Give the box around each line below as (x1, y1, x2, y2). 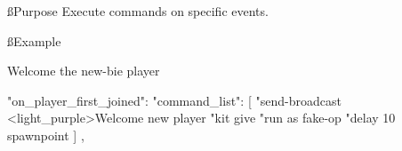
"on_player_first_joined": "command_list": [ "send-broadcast (7, 91, 342, 109)
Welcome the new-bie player (7, 61, 160, 80)
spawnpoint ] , (7, 125, 84, 144)
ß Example (7, 31, 61, 50)
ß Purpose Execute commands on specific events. (7, 2, 269, 20)
